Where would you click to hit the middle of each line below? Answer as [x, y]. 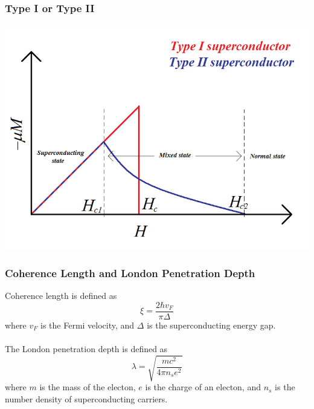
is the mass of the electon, [88, 387]
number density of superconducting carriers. [86, 398]
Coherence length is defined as [61, 296]
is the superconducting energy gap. [211, 325]
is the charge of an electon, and [203, 387]
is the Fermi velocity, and [88, 325]
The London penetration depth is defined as [86, 348]
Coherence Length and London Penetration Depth [130, 273]
